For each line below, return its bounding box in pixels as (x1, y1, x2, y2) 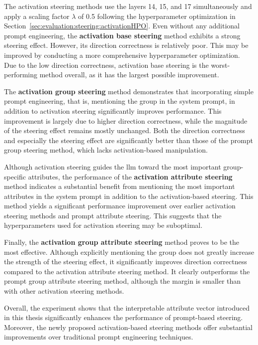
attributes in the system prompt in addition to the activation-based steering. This (4, 190, 254, 201)
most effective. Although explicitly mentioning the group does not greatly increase (4, 246, 255, 257)
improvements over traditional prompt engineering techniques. (4, 332, 193, 342)
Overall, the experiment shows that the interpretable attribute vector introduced (4, 302, 250, 313)
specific (4, 171, 26, 181)
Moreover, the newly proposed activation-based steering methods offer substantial (4, 322, 253, 332)
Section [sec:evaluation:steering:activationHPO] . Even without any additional (4, 20, 240, 31)
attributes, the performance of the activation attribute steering (28, 171, 233, 181)
